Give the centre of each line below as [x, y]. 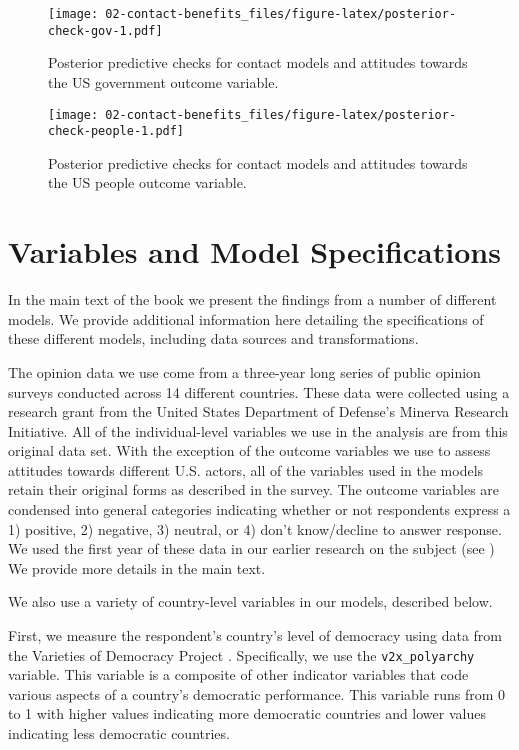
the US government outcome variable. [163, 81]
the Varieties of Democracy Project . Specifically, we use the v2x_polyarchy [241, 654]
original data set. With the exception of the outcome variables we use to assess [249, 450]
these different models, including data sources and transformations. [213, 338]
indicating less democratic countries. [119, 733]
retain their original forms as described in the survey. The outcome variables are [254, 489]
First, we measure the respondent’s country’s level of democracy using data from [255, 635]
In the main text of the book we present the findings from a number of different [252, 299]
